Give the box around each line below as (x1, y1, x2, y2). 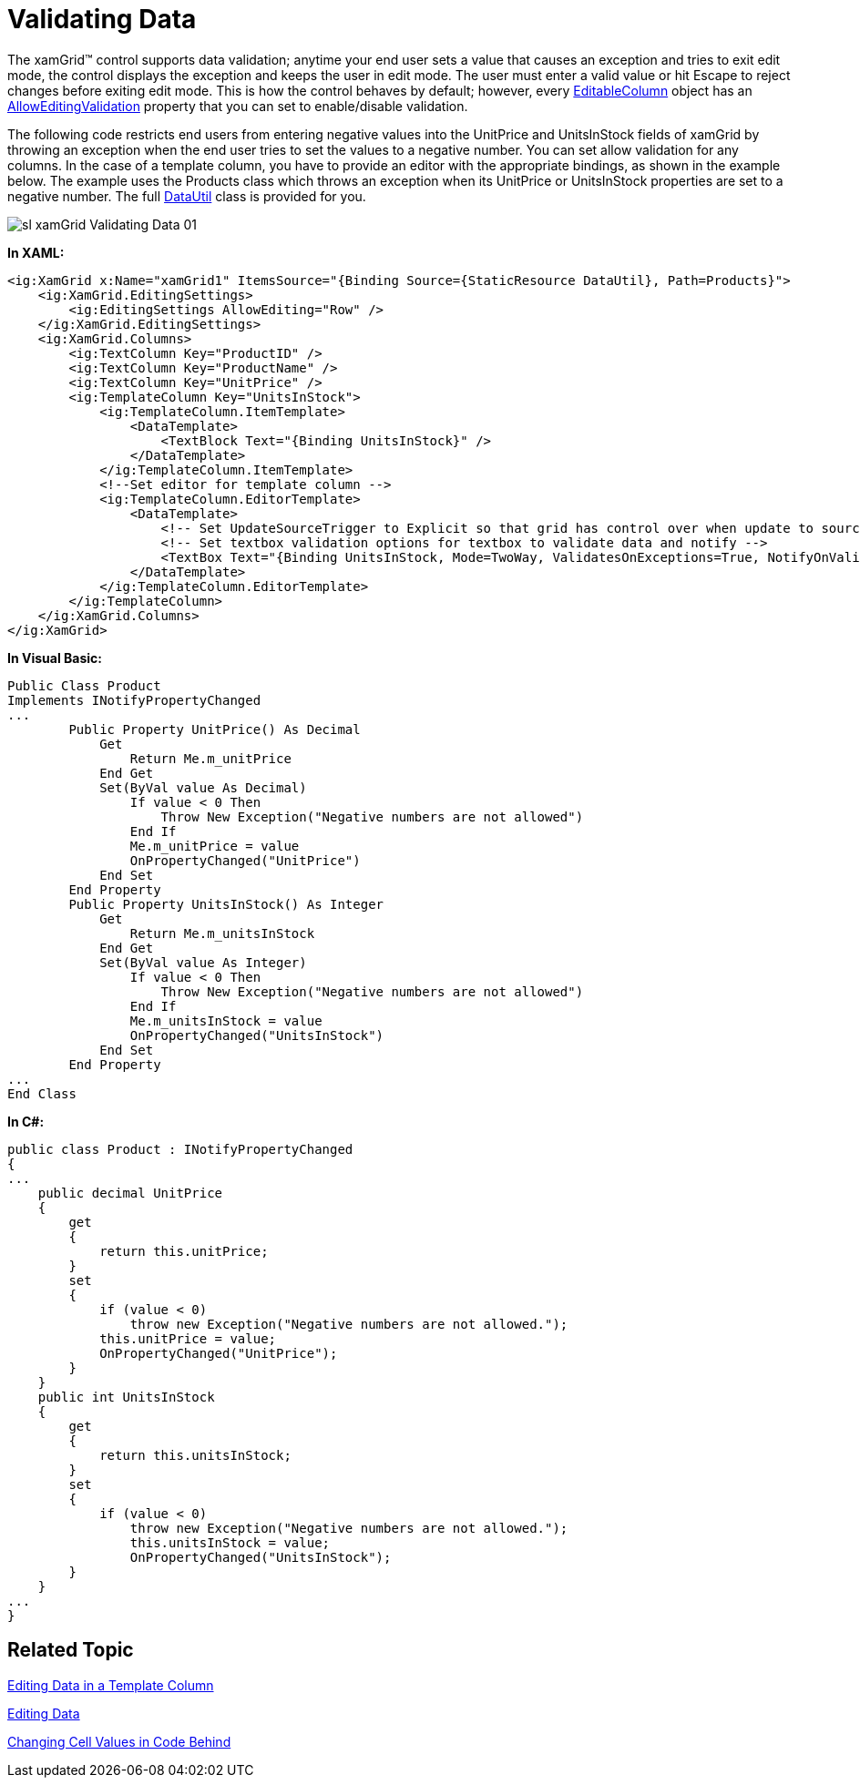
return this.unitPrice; (99, 1243, 269, 1259)
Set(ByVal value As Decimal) (99, 780, 307, 795)
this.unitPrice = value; (99, 1331, 277, 1346)
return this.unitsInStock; (99, 1447, 292, 1463)
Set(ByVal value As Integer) (99, 954, 307, 970)
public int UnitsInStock (37, 1389, 215, 1404)
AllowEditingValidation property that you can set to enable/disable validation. (7, 97, 468, 114)
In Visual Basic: (7, 649, 102, 666)
